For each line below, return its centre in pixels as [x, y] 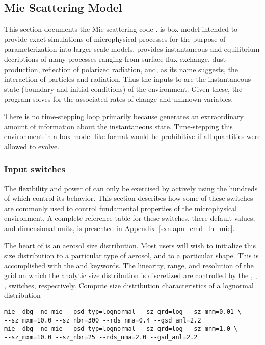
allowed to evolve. [32, 146]
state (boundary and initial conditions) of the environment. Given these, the [123, 89]
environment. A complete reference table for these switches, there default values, [130, 218]
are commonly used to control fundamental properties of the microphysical [121, 208]
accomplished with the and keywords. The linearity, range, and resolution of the [129, 265]
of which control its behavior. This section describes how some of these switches [129, 198]
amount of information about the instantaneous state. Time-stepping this [118, 126]
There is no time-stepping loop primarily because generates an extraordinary [124, 116]
